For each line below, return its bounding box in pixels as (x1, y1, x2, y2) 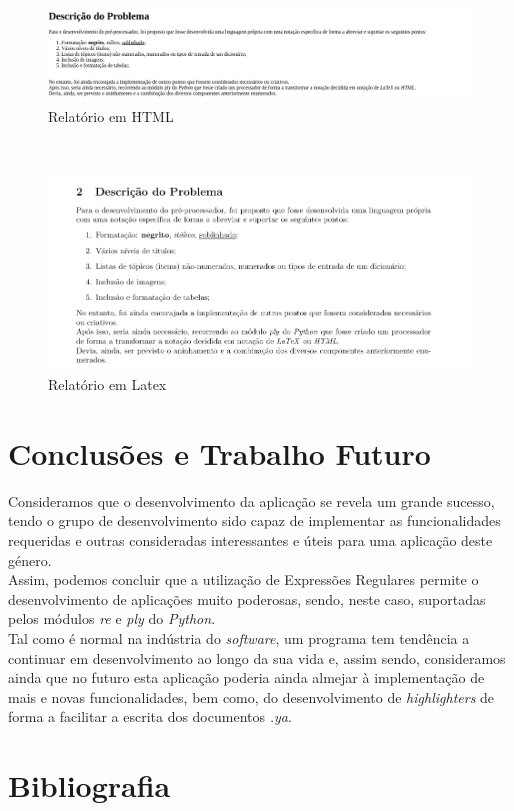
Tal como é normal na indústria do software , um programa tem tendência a (8, 627, 470, 648)
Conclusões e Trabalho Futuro (8, 432, 431, 473)
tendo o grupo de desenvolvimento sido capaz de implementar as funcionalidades (8, 510, 501, 531)
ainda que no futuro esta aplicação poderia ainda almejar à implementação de (8, 667, 485, 688)
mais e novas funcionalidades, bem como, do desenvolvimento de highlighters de (8, 686, 495, 707)
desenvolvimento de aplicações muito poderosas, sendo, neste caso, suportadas (8, 588, 486, 609)
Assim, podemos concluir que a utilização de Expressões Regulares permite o (8, 569, 479, 590)
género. (8, 549, 52, 570)
